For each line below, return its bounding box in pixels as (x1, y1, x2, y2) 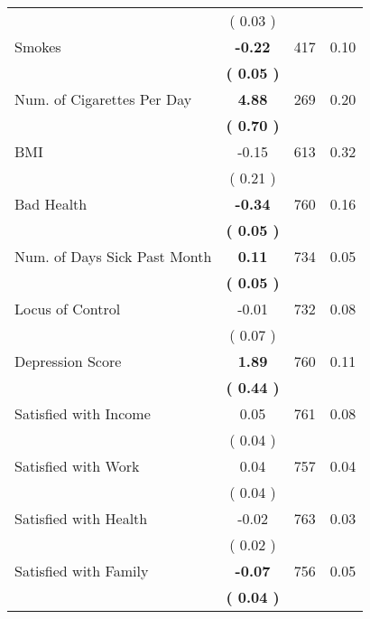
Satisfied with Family (14, 560, 149, 581)
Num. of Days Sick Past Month (14, 246, 212, 267)
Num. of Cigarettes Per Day (14, 89, 192, 109)
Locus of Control (14, 298, 121, 319)
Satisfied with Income (14, 403, 151, 424)
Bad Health (14, 193, 88, 214)
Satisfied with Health (14, 508, 148, 529)
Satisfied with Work (14, 455, 140, 476)
